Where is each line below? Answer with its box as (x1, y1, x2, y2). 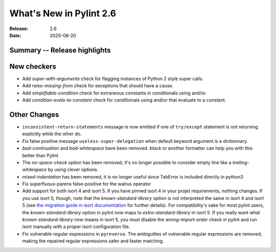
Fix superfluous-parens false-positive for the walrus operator (22, 181, 151, 187)
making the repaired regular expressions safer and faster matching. (22, 238, 164, 244)
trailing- (232, 159, 249, 165)
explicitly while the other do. (22, 131, 82, 137)
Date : (9, 32, 21, 38)
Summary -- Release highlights (9, 46, 111, 55)
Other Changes (9, 110, 59, 119)
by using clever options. (48, 166, 99, 173)
